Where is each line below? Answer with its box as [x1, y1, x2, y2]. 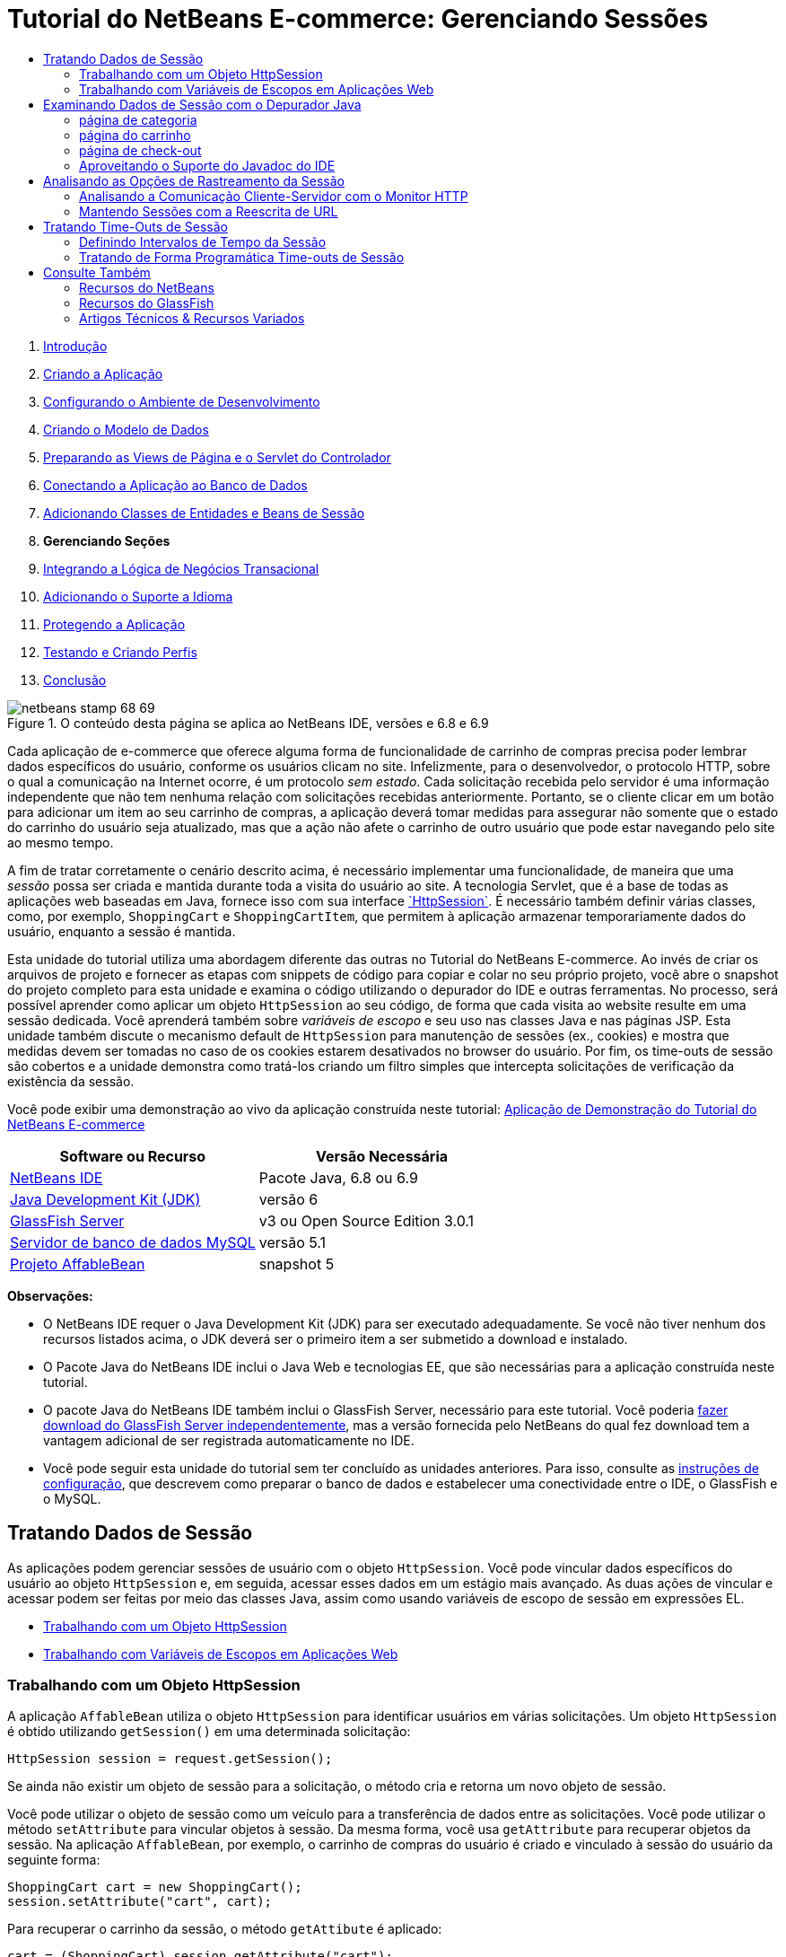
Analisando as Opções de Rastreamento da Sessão [43, 172, 345, 189]
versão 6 [258, 1189, 319, 1208]
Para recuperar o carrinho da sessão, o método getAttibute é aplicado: [7, 1921, 442, 1937]
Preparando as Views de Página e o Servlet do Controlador [43, 449, 391, 465]
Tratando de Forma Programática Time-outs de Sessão [79, 249, 405, 265]
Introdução [43, 338, 108, 354]
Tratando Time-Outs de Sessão [43, 218, 228, 234]
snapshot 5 [258, 1254, 335, 1273]
